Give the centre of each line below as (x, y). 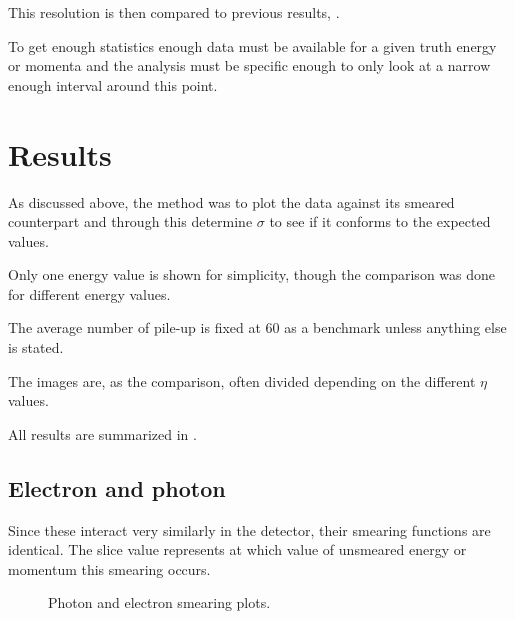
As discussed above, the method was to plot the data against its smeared (231, 201)
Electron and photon (117, 487)
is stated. (36, 347)
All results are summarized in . (102, 433)
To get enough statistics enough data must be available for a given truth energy (252, 45)
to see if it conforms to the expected (380, 221)
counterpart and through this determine (130, 221)
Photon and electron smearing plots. (159, 602)
